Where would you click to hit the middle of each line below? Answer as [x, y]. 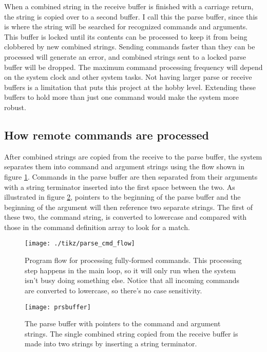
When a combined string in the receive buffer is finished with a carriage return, [129, 6]
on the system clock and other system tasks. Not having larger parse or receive [128, 77]
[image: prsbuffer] [58, 307]
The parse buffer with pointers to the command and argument [123, 323]
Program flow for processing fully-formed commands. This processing [133, 260]
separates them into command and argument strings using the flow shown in [125, 166]
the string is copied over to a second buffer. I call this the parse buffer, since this [131, 16]
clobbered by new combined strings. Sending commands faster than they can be [130, 47]
